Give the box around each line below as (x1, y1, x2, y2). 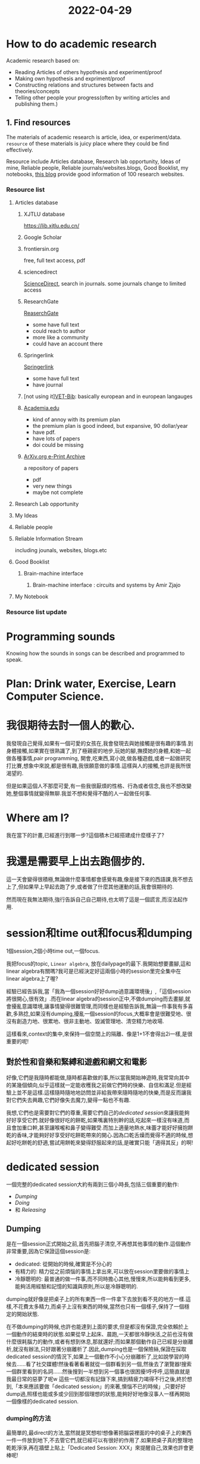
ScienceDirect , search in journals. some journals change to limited (23, 280, 186, 287)
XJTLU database (23, 210, 65, 218)
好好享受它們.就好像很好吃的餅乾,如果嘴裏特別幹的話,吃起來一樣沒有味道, (6, 1116, 185, 1123)
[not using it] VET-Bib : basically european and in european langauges (23, 393, 193, 400)
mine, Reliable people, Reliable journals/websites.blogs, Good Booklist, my (6, 164, 189, 171)
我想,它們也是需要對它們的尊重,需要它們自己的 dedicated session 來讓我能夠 (6, 1109, 190, 1116)
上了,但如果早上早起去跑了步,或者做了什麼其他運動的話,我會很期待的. (6, 883, 174, 890)
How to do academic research (6, 37, 157, 51)
